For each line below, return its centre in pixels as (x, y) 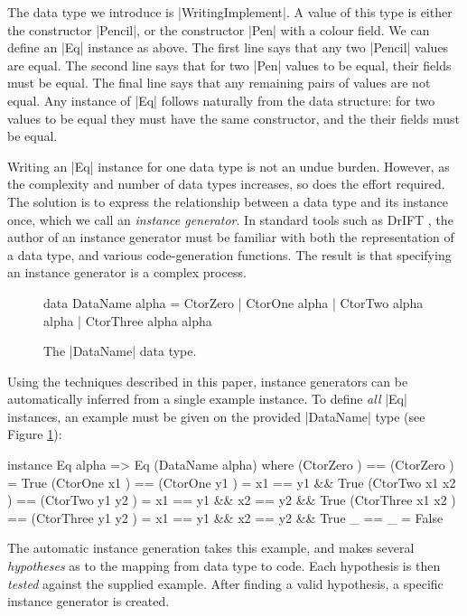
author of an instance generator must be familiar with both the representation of (231, 237)
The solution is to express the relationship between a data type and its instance (228, 201)
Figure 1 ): (35, 434)
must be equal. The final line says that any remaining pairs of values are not (219, 83)
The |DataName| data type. (120, 351)
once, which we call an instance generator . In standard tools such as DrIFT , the (230, 219)
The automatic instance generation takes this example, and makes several (211, 548)
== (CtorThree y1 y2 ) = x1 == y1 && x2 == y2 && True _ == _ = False (225, 517)
